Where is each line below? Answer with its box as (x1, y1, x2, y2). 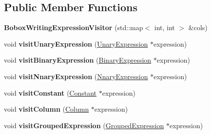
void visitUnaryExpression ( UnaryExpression (4, 38, 148, 49)
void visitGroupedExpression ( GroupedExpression (4, 120, 164, 130)
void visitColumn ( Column (4, 104, 89, 114)
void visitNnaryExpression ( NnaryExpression (4, 71, 148, 81)
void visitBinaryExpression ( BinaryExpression (4, 55, 152, 65)
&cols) (188, 22, 208, 33)
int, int (154, 22, 175, 33)
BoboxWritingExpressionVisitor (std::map (4, 22, 143, 33)
